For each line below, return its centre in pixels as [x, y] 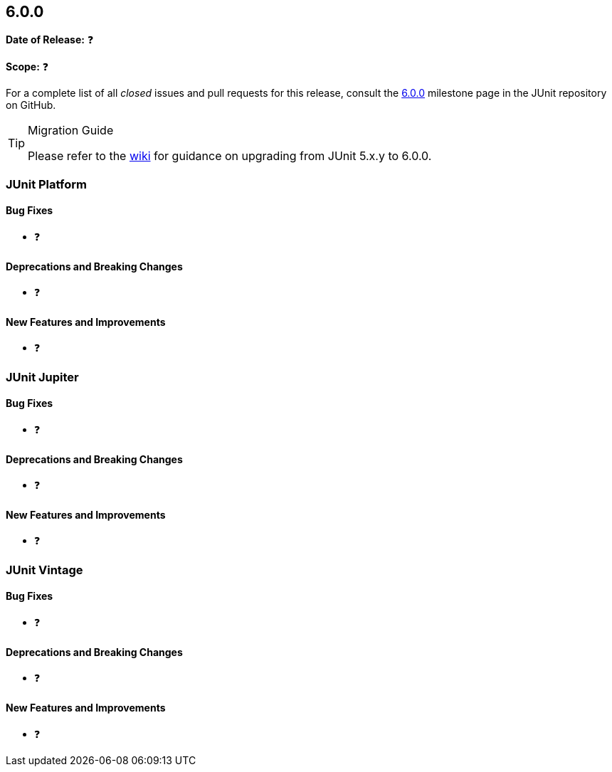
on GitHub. [31, 105]
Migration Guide [71, 131]
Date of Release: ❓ [50, 40]
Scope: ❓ [27, 67]
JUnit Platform [46, 184]
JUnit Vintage [44, 570]
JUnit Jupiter [42, 377]
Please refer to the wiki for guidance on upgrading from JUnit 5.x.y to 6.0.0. [230, 156]
